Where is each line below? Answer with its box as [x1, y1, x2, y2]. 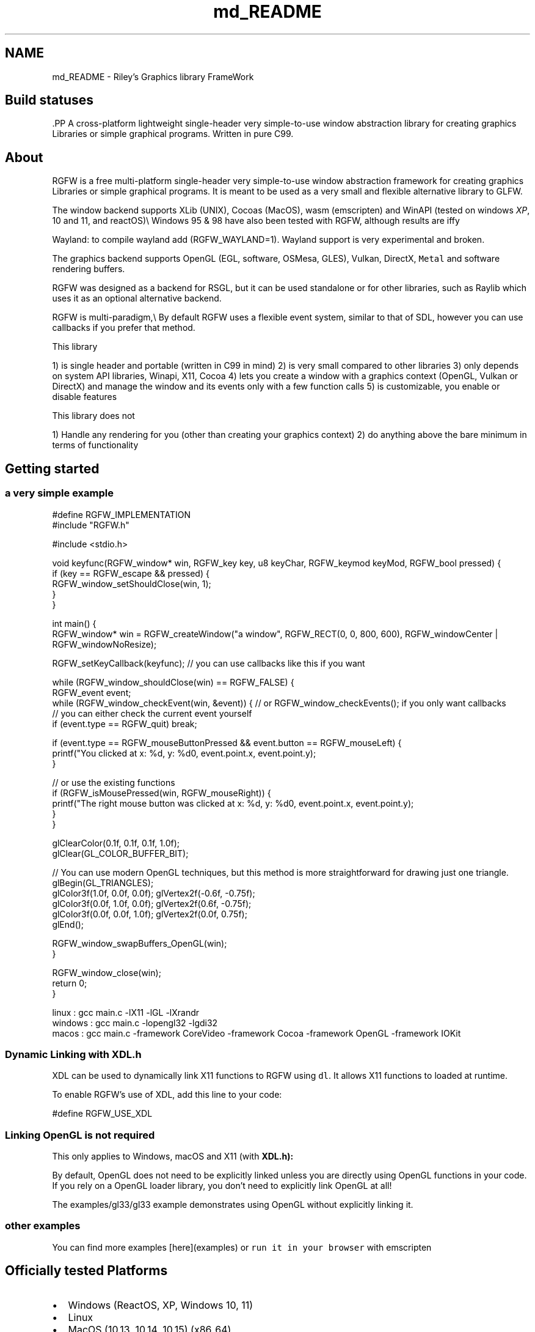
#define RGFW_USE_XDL [52, 1108, 153, 1119]
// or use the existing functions [52, 777, 175, 788]
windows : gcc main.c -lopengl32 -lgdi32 [52, 1017, 218, 1028]
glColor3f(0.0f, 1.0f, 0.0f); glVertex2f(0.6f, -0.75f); [52, 898, 252, 909]
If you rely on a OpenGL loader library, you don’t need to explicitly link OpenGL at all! [52, 1180, 392, 1191]
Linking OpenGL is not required [5, 1128, 155, 1141]
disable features [52, 391, 117, 402]
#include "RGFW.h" [52, 519, 129, 530]
